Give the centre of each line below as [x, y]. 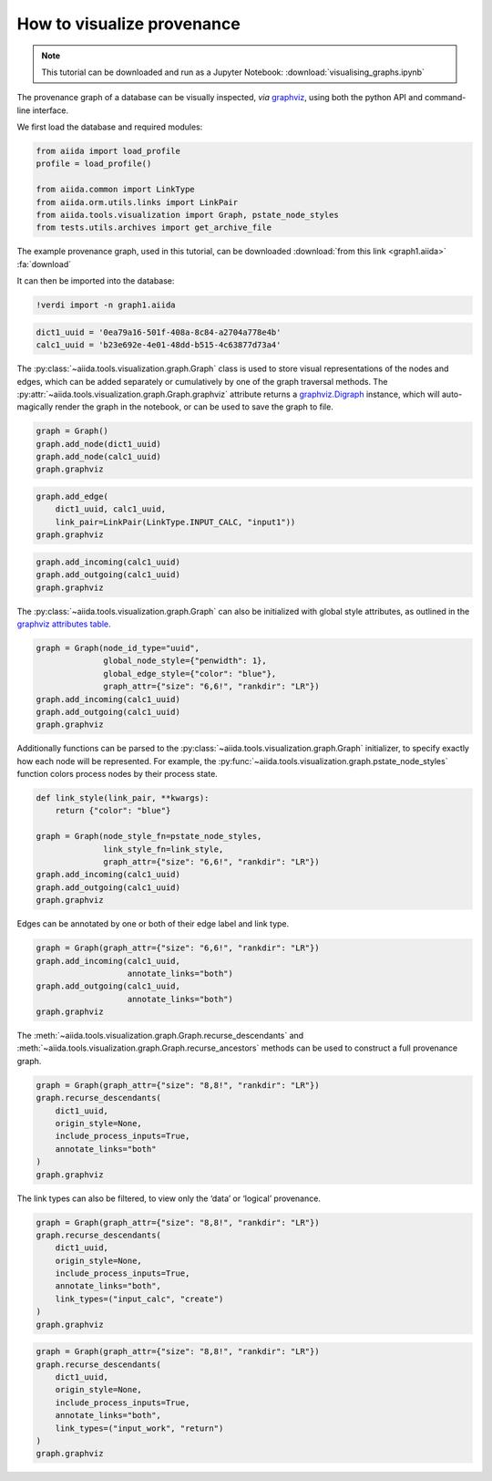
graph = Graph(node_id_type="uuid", [118, 648]
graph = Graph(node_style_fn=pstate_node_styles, [149, 836]
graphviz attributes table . [64, 624]
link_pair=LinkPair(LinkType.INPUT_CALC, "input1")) [175, 522]
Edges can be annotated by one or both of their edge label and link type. [153, 924]
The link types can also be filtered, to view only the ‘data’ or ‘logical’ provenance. [169, 1198]
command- [445, 98]
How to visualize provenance [128, 24]
